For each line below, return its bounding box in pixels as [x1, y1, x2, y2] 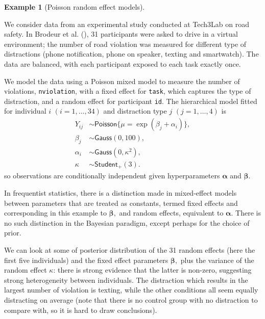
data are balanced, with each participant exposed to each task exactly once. [4, 58, 241, 69]
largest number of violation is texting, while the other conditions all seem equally [4, 284, 258, 295]
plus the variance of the [180, 254, 254, 265]
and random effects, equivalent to [119, 207, 224, 218]
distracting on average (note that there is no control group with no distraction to [4, 294, 258, 305]
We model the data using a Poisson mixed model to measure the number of [4, 75, 240, 86]
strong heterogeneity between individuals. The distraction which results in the [4, 274, 248, 285]
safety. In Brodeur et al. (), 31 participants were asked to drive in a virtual [4, 29, 238, 39]
